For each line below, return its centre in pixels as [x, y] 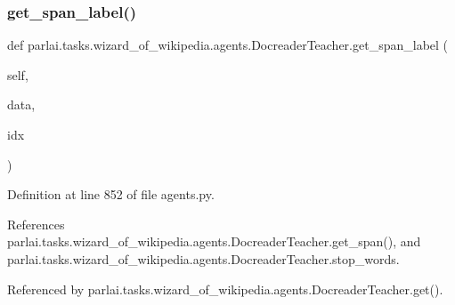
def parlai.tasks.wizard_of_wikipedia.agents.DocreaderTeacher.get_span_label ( [228, 45]
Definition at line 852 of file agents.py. [111, 194]
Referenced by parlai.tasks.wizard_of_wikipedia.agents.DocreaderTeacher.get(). [225, 289]
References [36, 224]
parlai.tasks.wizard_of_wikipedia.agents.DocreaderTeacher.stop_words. [203, 258]
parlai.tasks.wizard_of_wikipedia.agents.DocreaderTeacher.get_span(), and [214, 241]
